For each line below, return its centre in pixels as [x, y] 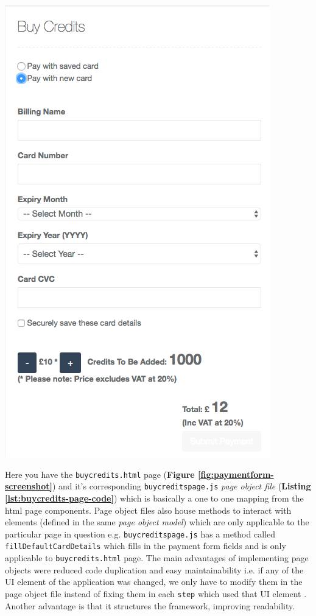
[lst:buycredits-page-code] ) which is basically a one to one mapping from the [154, 498]
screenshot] [29, 486]
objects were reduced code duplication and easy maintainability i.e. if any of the [154, 569]
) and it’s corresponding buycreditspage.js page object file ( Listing [181, 486]
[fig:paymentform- [236, 474]
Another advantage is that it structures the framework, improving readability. [150, 605]
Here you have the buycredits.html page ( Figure [100, 474]
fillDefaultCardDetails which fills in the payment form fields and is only [146, 546]
